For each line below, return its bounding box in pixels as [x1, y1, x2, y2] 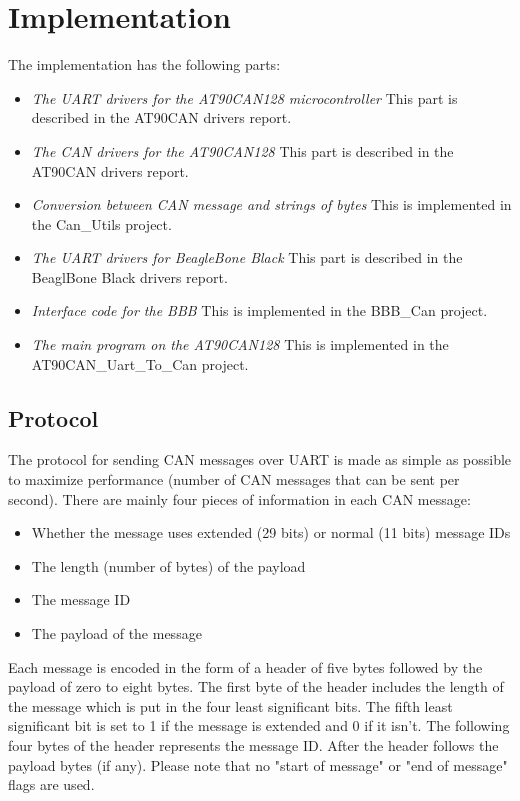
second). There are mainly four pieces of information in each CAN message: [8, 488, 471, 509]
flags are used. [8, 774, 95, 795]
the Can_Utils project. [31, 213, 172, 234]
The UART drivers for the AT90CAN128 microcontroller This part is [31, 87, 458, 108]
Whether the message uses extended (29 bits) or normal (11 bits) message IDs [31, 522, 511, 543]
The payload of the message [31, 623, 202, 644]
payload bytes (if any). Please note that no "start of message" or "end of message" [8, 754, 508, 775]
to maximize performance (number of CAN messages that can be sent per [8, 469, 460, 490]
